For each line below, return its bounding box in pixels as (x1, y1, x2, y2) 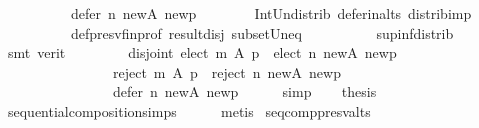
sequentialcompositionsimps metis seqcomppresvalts (7, 100, 371, 121)
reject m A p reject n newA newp (112, 61, 341, 82)
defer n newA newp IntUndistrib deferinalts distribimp (70, 3, 472, 23)
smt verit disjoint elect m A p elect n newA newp (7, 42, 397, 63)
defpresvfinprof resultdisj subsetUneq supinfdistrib (70, 22, 454, 43)
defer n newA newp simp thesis (112, 81, 377, 102)
